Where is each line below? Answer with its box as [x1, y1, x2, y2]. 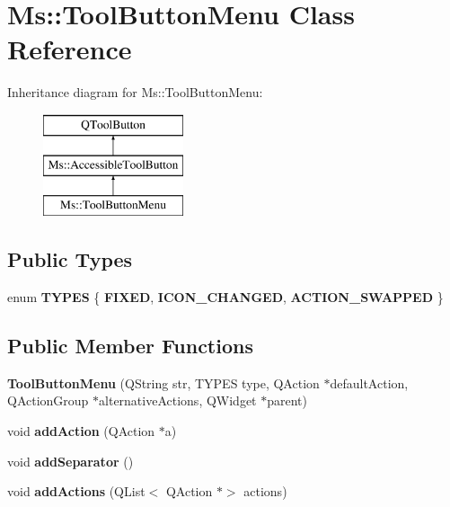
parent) [267, 391, 308, 410]
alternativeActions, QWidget [99, 391, 257, 410]
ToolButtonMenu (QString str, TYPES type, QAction [7, 373, 320, 392]
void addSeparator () [7, 451, 134, 470]
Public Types [7, 245, 133, 273]
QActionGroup [7, 391, 89, 410]
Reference [7, 31, 132, 67]
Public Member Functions [7, 332, 253, 360]
